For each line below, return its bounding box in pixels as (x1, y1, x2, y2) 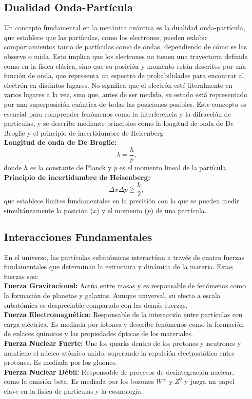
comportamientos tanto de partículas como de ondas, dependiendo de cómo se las (4, 41, 247, 52)
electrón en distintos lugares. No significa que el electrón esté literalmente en (4, 80, 233, 90)
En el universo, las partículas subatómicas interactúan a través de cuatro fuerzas (4, 252, 244, 262)
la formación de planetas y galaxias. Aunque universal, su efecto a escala (4, 290, 221, 300)
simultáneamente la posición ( (4, 205, 93, 215)
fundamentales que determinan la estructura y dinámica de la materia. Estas (4, 261, 233, 272)
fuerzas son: (4, 271, 39, 281)
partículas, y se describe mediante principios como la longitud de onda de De (4, 118, 234, 128)
